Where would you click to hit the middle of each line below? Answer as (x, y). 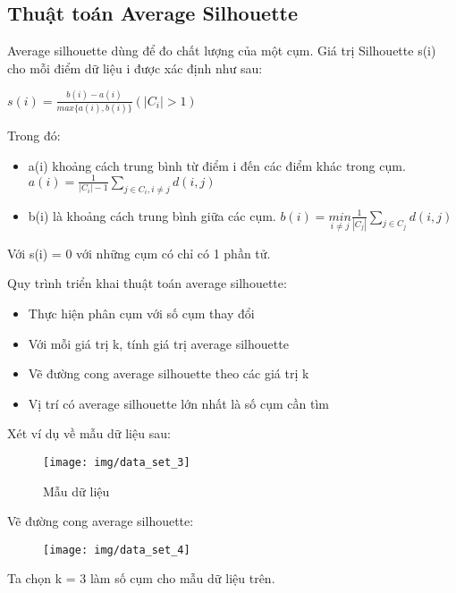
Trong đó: (34, 136)
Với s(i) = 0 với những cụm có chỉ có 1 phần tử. (139, 253)
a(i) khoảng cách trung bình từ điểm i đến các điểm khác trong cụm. (217, 165)
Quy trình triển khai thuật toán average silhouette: (147, 283)
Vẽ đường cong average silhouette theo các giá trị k (169, 373)
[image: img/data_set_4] (117, 550)
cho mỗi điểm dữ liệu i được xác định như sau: (135, 68)
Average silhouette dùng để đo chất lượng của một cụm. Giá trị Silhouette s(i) (222, 51)
